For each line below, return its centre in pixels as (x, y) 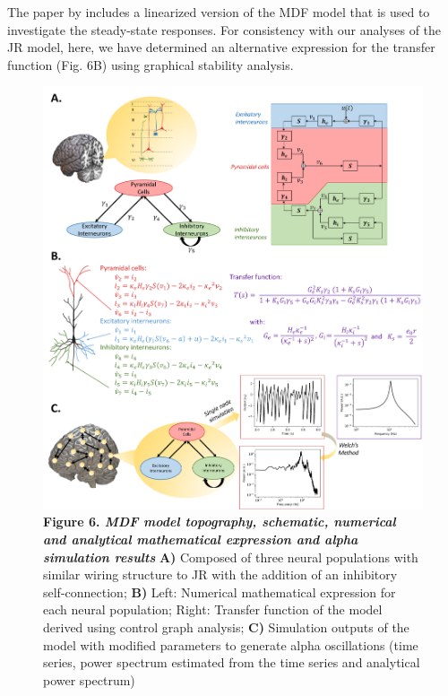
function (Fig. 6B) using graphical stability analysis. (151, 64)
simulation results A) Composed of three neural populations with (231, 557)
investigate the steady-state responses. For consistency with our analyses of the (224, 29)
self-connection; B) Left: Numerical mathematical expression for (220, 592)
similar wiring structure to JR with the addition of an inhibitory (220, 574)
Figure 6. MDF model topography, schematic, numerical (220, 522)
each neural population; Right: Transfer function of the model (213, 609)
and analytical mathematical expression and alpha (201, 539)
